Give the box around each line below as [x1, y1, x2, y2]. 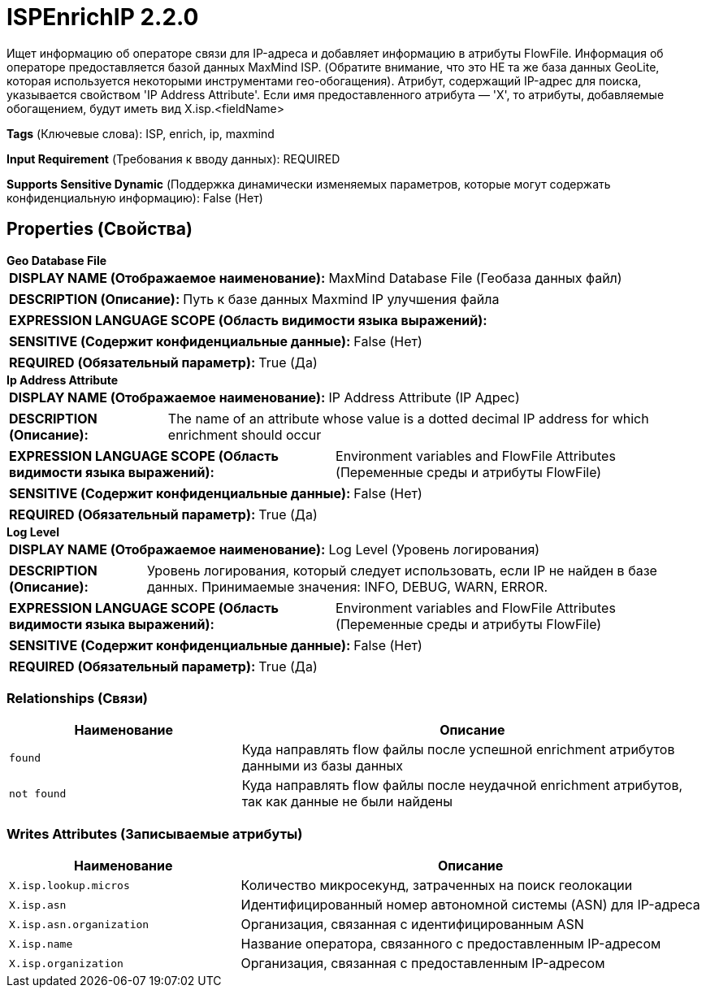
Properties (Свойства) [6, 219, 193, 240]
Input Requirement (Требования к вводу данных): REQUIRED [6, 151, 340, 166]
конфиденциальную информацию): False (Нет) [6, 190, 263, 205]
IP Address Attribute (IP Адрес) [328, 388, 520, 406]
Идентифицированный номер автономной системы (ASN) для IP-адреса [240, 896, 700, 914]
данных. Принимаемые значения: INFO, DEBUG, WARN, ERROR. [146, 578, 548, 595]
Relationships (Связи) [6, 689, 148, 706]
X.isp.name [9, 937, 73, 950]
